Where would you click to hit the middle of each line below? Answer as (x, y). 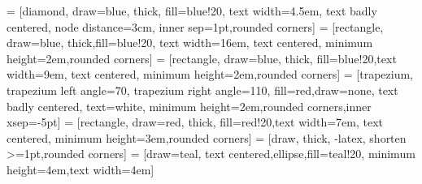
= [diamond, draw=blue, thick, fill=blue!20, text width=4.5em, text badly (192, 11)
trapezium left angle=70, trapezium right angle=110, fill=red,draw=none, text (202, 90)
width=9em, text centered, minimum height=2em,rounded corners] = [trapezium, (210, 74)
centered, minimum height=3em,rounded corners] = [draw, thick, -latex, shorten (207, 137)
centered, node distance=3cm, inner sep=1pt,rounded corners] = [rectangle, (195, 26)
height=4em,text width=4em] (80, 169)
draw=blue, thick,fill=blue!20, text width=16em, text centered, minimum (190, 43)
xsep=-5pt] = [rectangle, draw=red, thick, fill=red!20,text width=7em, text (195, 122)
